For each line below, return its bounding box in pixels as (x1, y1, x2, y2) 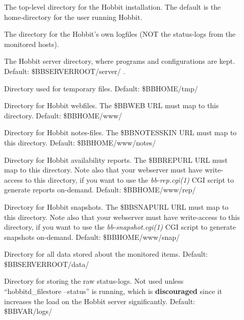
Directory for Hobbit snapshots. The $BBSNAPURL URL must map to (4, 201, 229, 212)
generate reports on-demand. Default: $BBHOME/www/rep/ (4, 184, 196, 195)
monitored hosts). (4, 38, 59, 49)
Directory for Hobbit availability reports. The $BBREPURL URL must (4, 154, 228, 165)
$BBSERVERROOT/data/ (4, 258, 89, 269)
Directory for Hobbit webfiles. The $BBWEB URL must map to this (4, 100, 219, 111)
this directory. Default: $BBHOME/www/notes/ (4, 137, 156, 147)
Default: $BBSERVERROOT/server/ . (4, 65, 126, 76)
